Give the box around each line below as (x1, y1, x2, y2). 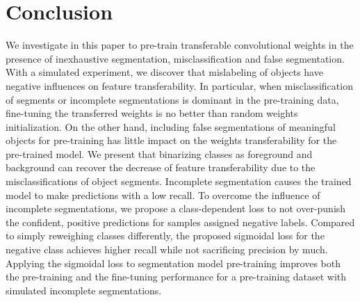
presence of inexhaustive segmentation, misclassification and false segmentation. (6, 51, 345, 65)
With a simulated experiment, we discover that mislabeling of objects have (6, 65, 323, 79)
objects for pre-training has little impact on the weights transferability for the (6, 133, 337, 148)
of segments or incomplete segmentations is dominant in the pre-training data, (6, 92, 339, 106)
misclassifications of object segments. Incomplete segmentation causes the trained (6, 174, 352, 189)
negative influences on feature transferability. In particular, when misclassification (6, 78, 353, 93)
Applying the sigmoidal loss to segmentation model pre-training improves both (6, 255, 341, 270)
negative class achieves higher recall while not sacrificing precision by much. (6, 242, 328, 257)
